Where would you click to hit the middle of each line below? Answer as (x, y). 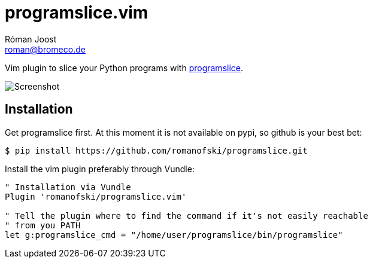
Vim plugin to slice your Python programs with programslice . (124, 68)
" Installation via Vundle (68, 187)
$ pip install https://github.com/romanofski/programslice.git (156, 150)
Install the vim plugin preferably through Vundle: (100, 169)
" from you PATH (43, 225)
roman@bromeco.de (45, 49)
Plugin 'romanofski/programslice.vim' (96, 196)
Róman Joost (31, 39)
